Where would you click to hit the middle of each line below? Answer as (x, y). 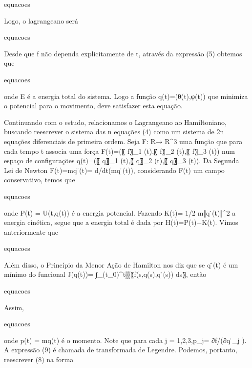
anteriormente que (31, 232)
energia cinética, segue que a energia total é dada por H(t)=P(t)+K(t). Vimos (121, 222)
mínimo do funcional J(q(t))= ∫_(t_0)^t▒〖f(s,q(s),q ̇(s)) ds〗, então (105, 274)
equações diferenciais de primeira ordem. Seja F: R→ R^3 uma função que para (123, 141)
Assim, (14, 307)
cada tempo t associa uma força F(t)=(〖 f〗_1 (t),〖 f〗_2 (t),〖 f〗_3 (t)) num (119, 151)
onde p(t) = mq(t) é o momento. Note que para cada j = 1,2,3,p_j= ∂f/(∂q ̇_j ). (125, 340)
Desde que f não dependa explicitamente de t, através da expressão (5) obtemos (123, 53)
